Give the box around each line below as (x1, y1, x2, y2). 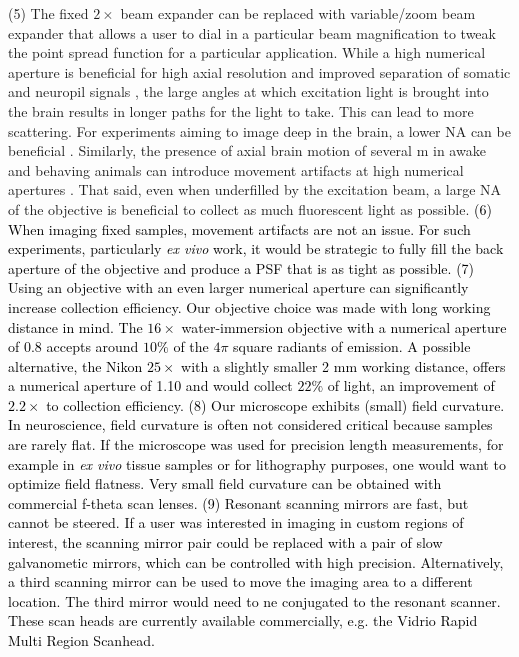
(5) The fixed (8, 3, 89, 23)
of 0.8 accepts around (8, 336, 139, 357)
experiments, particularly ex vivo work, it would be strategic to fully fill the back (8, 238, 504, 259)
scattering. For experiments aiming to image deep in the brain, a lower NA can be (8, 120, 511, 141)
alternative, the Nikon (8, 355, 143, 376)
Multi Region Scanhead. (8, 630, 155, 650)
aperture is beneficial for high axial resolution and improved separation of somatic (8, 61, 511, 82)
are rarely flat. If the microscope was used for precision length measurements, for (8, 434, 504, 455)
